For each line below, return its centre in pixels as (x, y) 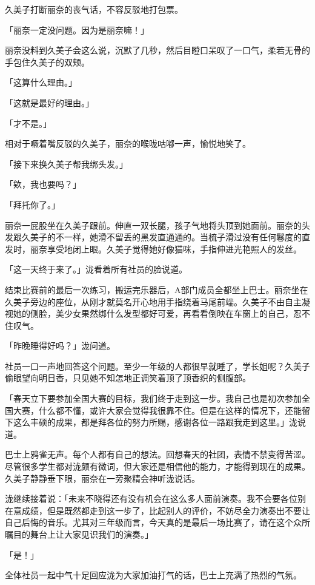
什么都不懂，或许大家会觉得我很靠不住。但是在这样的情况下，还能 (170, 410)
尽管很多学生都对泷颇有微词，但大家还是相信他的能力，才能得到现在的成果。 (157, 466)
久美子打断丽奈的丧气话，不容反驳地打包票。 (94, 9)
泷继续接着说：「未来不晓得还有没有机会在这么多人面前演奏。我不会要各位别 (155, 499)
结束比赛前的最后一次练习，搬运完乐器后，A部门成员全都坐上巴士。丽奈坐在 (157, 289)
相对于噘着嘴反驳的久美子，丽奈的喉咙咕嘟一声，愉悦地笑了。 (128, 144)
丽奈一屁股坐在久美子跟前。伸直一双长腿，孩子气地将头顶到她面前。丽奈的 (153, 225)
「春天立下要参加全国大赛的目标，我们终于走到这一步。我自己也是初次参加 (153, 398)
